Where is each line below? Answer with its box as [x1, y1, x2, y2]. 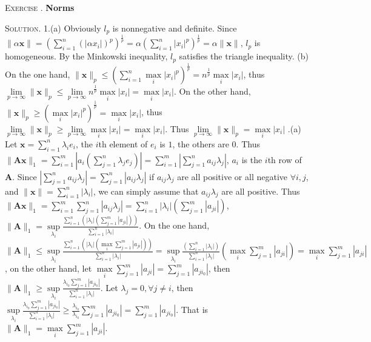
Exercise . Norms [5, 1, 75, 13]
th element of [98, 137, 148, 150]
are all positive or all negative [177, 170, 287, 183]
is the [241, 153, 262, 166]
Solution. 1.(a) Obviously [5, 21, 101, 34]
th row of [267, 153, 302, 166]
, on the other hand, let [5, 262, 92, 275]
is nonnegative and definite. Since [112, 21, 237, 34]
